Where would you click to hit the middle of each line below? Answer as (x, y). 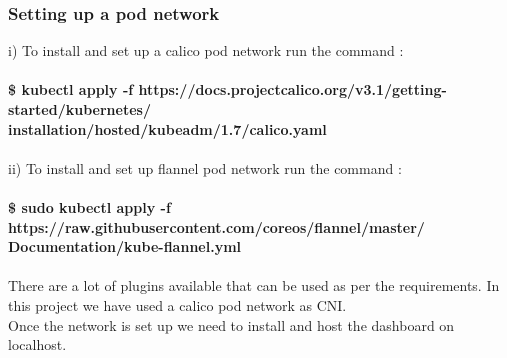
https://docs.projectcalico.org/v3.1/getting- (292, 89)
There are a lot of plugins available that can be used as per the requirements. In (254, 285)
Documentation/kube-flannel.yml (125, 246)
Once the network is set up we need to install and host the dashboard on (231, 324)
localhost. (37, 344)
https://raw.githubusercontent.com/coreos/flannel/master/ (216, 226)
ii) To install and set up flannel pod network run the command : (205, 167)
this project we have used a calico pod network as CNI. (177, 304)
